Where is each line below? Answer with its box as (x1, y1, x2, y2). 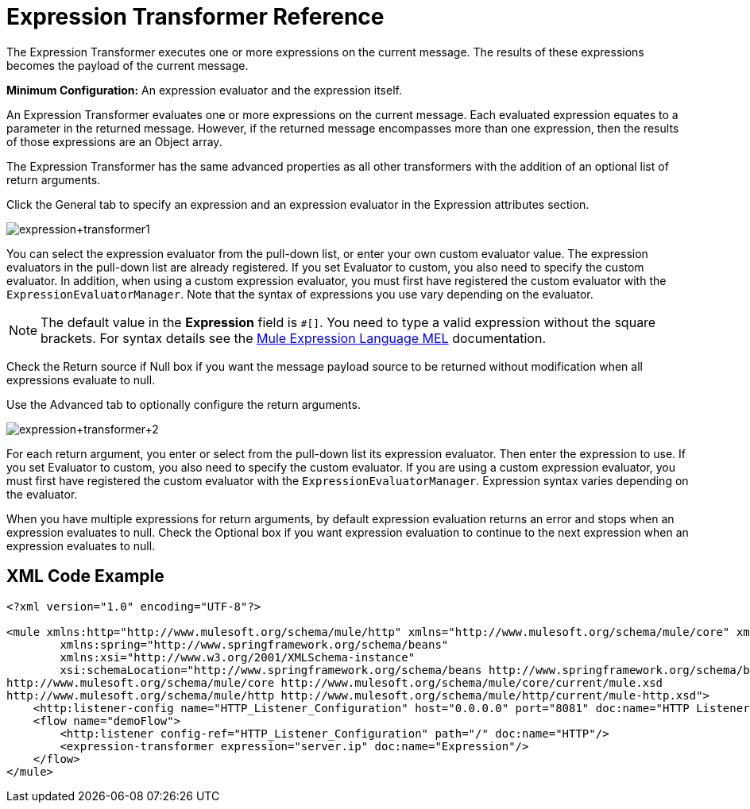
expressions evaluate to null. (6, 372, 156, 387)
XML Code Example (6, 566, 164, 587)
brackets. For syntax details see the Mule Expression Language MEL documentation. (41, 329, 547, 346)
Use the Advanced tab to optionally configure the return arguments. (6, 397, 361, 411)
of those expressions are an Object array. (6, 134, 222, 148)
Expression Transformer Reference (6, 3, 385, 30)
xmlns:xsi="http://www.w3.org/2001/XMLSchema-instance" (60, 650, 416, 664)
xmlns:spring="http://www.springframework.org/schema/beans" (60, 638, 449, 651)
